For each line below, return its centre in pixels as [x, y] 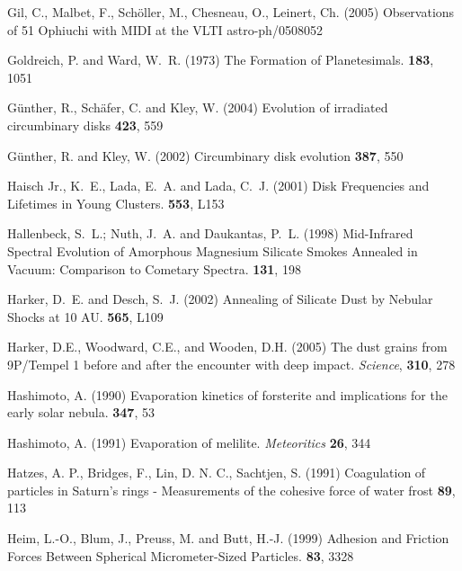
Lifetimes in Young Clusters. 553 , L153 [116, 203]
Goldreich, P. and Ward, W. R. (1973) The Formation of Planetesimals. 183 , [221, 60]
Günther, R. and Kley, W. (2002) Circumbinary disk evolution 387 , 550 [205, 155]
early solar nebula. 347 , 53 [81, 412]
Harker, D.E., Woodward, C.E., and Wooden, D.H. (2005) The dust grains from [227, 347]
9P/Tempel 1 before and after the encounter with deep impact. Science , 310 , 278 [231, 364]
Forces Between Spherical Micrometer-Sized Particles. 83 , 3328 [181, 555]
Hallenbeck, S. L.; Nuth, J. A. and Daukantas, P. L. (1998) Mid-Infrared [210, 233]
